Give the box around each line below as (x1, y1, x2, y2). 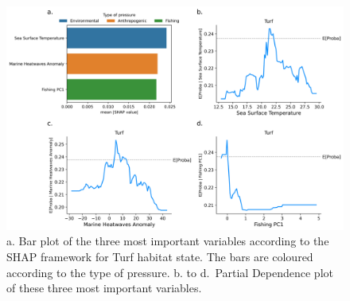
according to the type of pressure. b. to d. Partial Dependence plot (6, 264, 333, 280)
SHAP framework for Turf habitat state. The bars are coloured (6, 248, 313, 264)
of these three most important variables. (6, 279, 202, 296)
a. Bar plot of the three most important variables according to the (6, 233, 329, 249)
